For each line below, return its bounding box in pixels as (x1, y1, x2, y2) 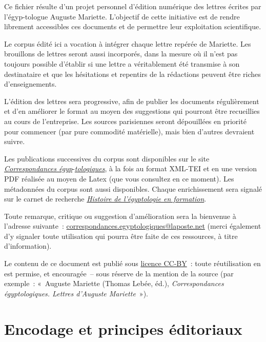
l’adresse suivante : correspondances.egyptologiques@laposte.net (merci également (4, 220, 261, 231)
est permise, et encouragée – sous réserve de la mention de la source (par (4, 268, 234, 278)
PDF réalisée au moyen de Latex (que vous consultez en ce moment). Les (4, 173, 234, 184)
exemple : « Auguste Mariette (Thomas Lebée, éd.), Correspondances (4, 278, 224, 289)
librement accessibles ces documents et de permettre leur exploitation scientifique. (4, 21, 261, 32)
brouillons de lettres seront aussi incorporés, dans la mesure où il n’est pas (4, 48, 238, 59)
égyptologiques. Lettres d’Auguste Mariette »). (4, 288, 148, 298)
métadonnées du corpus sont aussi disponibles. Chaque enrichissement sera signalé (4, 183, 262, 194)
